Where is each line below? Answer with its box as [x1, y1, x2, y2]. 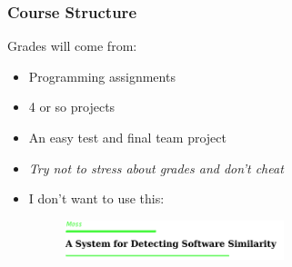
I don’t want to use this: [28, 189, 165, 208]
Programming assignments [28, 66, 176, 85]
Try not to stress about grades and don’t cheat [28, 158, 284, 177]
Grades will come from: [7, 36, 137, 55]
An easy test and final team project [28, 128, 227, 146]
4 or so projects [28, 97, 116, 116]
